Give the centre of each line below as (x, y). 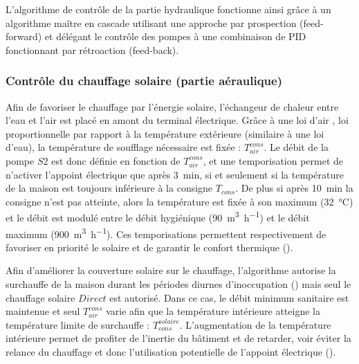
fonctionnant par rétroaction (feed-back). (92, 49)
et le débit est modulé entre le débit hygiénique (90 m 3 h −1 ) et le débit (158, 216)
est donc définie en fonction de (116, 160)
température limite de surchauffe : (78, 324)
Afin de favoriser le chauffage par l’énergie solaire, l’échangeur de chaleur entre (172, 106)
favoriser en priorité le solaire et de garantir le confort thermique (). (149, 247)
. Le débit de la (296, 147)
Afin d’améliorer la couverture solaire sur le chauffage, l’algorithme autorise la (171, 270)
